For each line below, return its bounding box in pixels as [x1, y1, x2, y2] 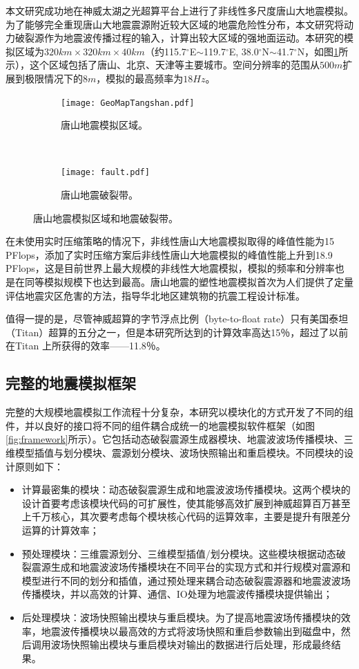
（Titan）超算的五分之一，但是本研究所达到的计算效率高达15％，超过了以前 [6, 324, 349, 339]
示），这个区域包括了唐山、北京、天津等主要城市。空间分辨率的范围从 [6, 57, 320, 72]
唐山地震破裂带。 [61, 187, 138, 202]
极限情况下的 [24, 71, 83, 85]
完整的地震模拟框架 [6, 372, 136, 394]
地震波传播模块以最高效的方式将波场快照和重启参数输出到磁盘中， [41, 623, 341, 638]
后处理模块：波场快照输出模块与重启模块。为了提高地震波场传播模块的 [21, 610, 341, 624]
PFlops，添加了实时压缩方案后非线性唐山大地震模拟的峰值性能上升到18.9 [6, 247, 333, 262]
